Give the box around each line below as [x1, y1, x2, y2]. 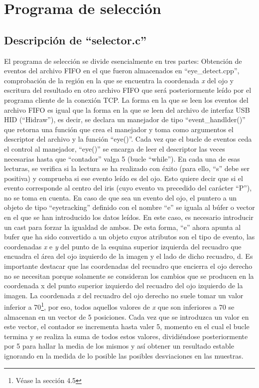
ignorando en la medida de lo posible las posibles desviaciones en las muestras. [4, 351, 244, 361]
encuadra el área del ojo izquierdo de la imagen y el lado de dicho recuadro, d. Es [4, 251, 253, 261]
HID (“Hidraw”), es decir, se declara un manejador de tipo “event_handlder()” [4, 114, 246, 125]
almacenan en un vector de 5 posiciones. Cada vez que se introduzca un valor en [4, 311, 249, 322]
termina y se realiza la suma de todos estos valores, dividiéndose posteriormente [4, 331, 248, 341]
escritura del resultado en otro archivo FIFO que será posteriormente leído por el [4, 85, 252, 95]
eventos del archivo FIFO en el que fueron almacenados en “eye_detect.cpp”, [4, 65, 240, 76]
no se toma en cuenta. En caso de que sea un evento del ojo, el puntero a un [4, 192, 237, 202]
